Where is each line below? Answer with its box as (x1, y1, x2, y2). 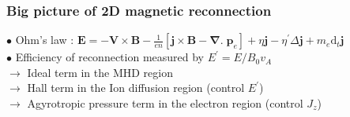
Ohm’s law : (15, 31, 74, 48)
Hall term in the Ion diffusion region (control (27, 79, 245, 96)
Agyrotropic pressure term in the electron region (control (27, 95, 303, 111)
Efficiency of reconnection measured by (15, 49, 204, 65)
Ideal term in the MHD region (27, 64, 173, 80)
